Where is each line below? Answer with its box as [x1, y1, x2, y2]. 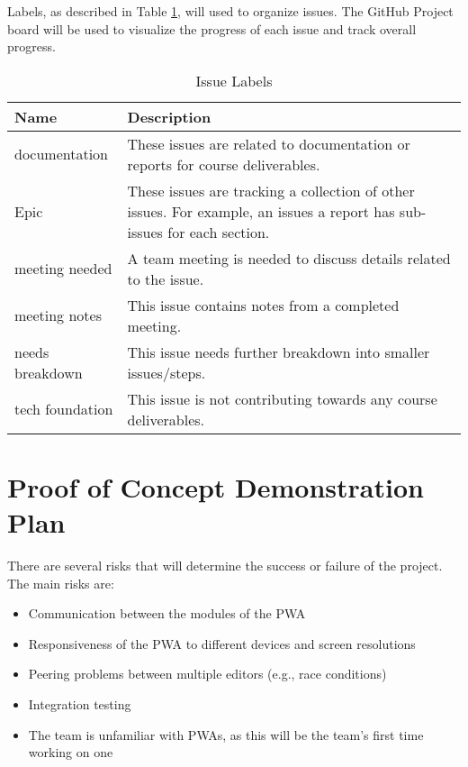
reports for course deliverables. [127, 153, 320, 175]
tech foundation [14, 398, 113, 420]
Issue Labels [195, 69, 273, 91]
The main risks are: [7, 573, 114, 592]
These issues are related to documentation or [127, 132, 410, 154]
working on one [28, 743, 113, 762]
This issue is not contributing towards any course [127, 388, 437, 409]
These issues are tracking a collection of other [127, 179, 415, 201]
